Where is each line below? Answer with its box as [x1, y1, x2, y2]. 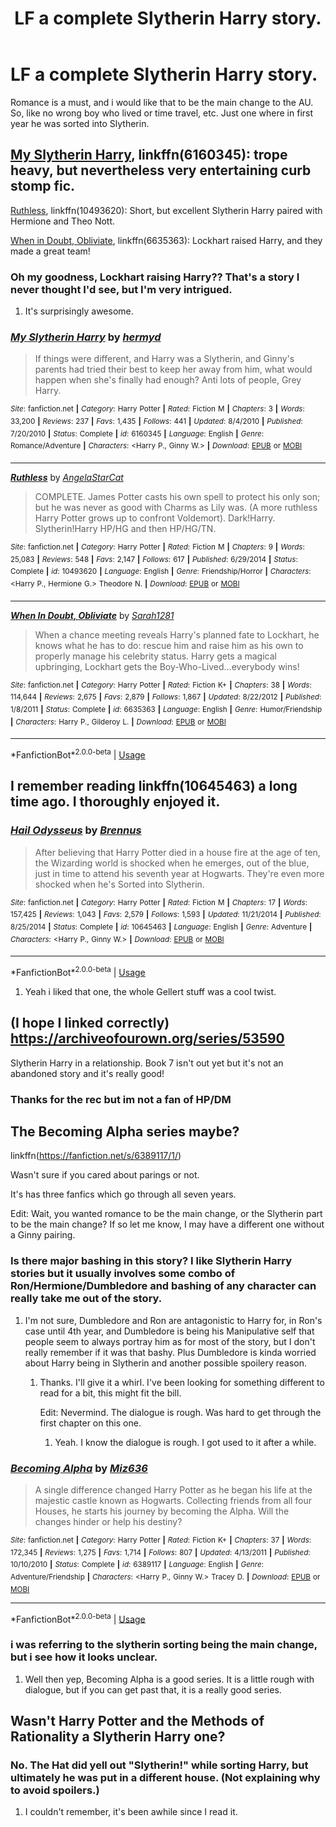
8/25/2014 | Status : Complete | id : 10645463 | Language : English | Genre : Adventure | [10, 922, 313, 932]
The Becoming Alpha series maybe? [10, 1123, 240, 1140]
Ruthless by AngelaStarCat [10, 471, 124, 483]
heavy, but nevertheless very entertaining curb [10, 162, 312, 179]
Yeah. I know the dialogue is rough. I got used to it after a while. [54, 1436, 317, 1448]
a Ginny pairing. [10, 1229, 76, 1241]
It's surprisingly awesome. [24, 305, 134, 317]
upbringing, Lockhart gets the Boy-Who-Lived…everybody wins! [34, 660, 300, 672]
